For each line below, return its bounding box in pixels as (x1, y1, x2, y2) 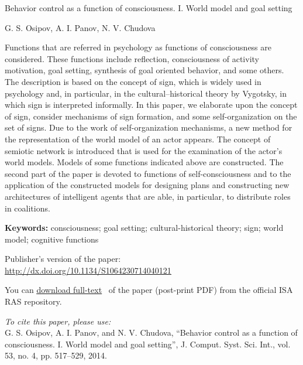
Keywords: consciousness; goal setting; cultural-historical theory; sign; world (5, 221, 284, 234)
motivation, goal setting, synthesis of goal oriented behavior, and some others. (5, 64, 284, 76)
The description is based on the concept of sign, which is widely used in (5, 75, 261, 87)
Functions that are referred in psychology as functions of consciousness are (5, 41, 272, 53)
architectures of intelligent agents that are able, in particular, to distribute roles (5, 190, 291, 202)
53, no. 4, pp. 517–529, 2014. (5, 349, 108, 361)
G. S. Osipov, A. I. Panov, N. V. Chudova (5, 21, 156, 33)
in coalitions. (5, 202, 50, 214)
